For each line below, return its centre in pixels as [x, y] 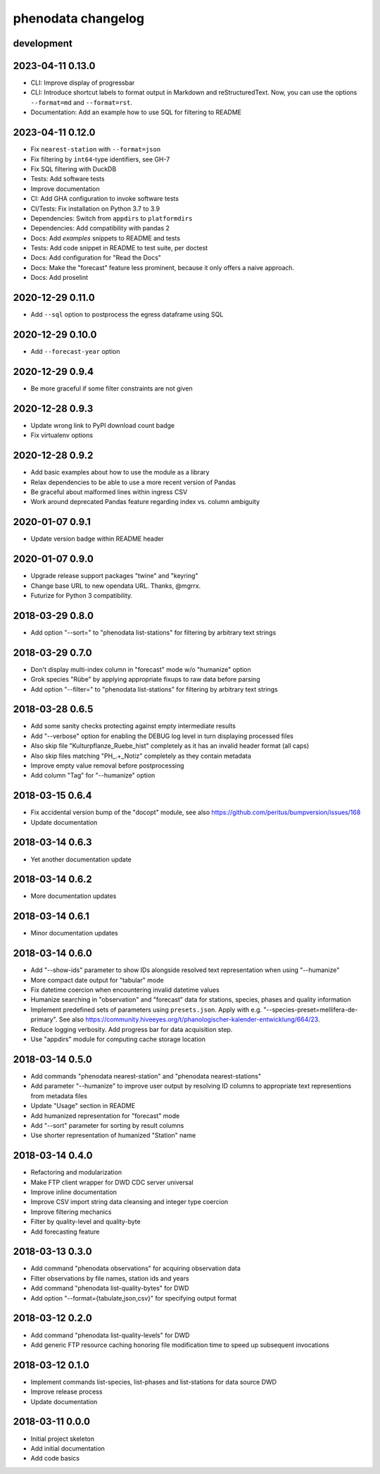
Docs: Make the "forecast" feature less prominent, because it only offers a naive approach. [163, 267]
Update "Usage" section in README [83, 1106]
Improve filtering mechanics [71, 1212]
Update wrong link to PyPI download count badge [103, 425]
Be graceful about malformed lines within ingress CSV [109, 492]
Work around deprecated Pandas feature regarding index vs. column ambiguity [145, 502]
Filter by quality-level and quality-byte [85, 1222]
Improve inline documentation [74, 1192]
